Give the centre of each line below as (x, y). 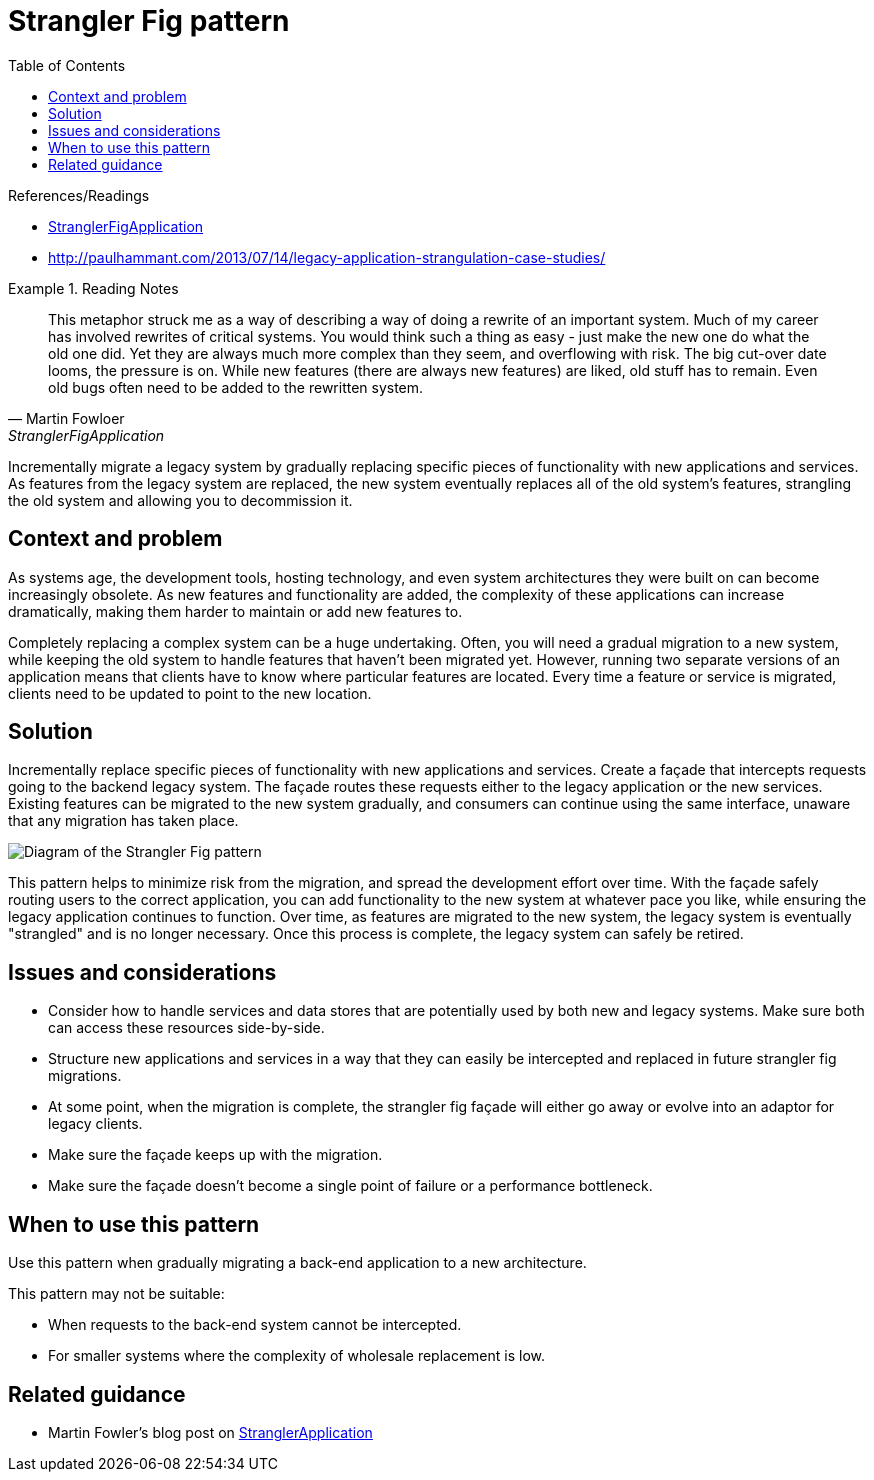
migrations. (85, 1076)
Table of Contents (67, 65)
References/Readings (79, 195)
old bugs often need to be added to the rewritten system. (236, 387)
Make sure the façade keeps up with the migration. (215, 1155)
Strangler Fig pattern (149, 21)
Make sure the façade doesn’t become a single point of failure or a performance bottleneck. (350, 1186)
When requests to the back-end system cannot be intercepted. (255, 1325)
